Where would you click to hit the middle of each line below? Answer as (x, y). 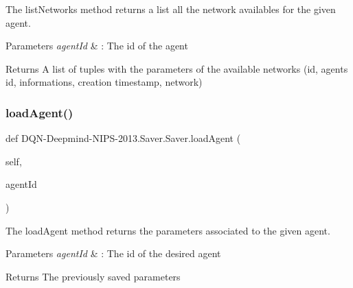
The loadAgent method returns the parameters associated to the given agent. (168, 230)
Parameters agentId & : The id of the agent (97, 46)
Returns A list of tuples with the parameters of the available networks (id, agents (177, 68)
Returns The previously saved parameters (93, 276)
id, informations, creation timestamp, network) (104, 82)
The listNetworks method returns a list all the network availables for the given (171, 9)
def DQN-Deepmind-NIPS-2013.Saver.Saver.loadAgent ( (123, 138)
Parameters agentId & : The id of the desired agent (113, 253)
